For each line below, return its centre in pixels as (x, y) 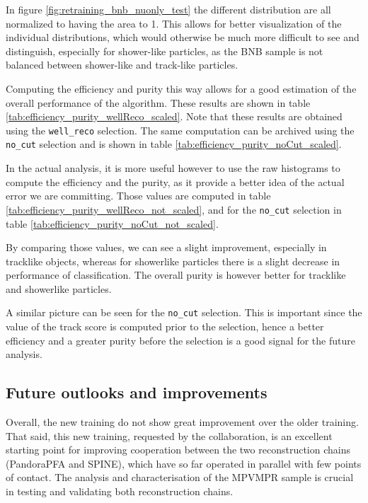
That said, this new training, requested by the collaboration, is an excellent (169, 435)
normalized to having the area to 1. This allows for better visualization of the (174, 23)
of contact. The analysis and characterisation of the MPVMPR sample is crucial (180, 477)
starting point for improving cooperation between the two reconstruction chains (178, 450)
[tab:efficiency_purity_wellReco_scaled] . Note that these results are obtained (174, 116)
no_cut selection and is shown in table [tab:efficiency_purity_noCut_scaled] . (174, 144)
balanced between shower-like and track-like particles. (122, 65)
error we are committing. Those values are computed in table (138, 196)
